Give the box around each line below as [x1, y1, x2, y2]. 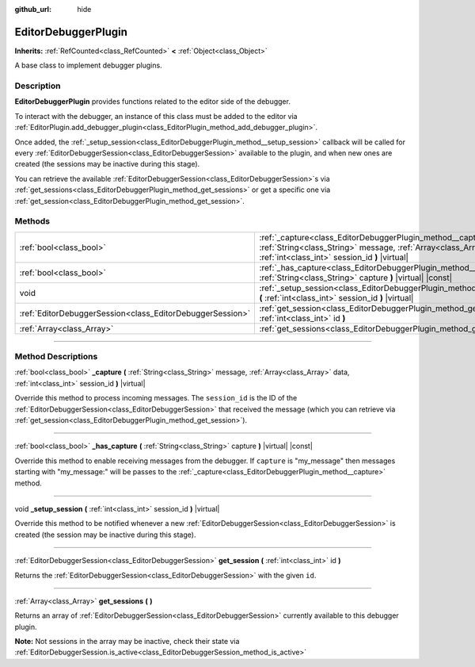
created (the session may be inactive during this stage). [14, 530, 196, 539]
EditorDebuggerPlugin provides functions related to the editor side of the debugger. [14, 97, 291, 106]
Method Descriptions [14, 351, 98, 362]
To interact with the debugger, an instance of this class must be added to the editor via [14, 111, 298, 121]
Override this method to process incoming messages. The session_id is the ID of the [14, 393, 298, 403]
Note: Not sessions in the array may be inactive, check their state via [14, 637, 240, 646]
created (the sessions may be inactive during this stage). [14, 159, 200, 169]
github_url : [14, 5, 51, 13]
